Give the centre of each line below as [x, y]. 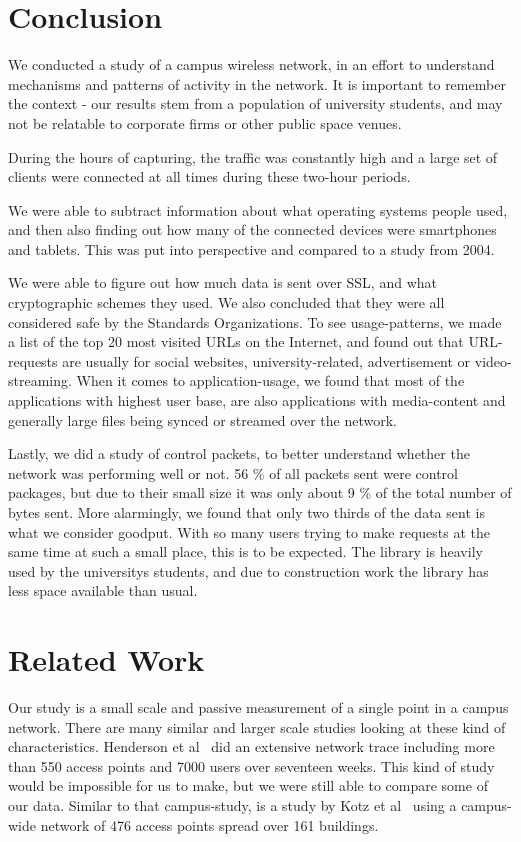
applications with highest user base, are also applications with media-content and [257, 400]
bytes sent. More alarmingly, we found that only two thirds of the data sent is [246, 512]
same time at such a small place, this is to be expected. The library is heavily [245, 551]
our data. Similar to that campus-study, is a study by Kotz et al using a [232, 805]
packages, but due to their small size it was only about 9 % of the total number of [260, 492]
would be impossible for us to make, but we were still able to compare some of [248, 785]
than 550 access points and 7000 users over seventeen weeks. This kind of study [251, 765]
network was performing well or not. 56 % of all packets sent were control [233, 472]
